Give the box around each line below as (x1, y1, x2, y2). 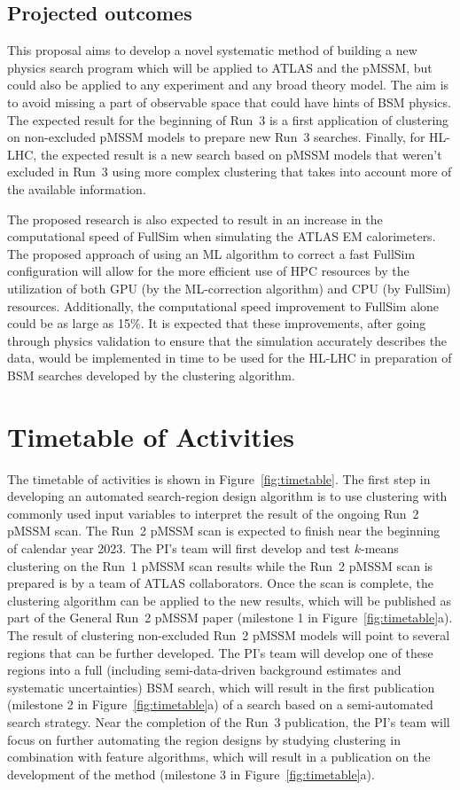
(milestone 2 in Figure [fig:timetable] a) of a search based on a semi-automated (7, 695, 433, 714)
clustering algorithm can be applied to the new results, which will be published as (7, 591, 452, 609)
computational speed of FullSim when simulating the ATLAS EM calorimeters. (7, 227, 436, 246)
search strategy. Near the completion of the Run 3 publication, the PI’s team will (7, 712, 450, 731)
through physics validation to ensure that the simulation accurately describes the (7, 331, 448, 349)
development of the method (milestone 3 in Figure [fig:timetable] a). (7, 764, 375, 783)
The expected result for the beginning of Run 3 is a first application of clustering (7, 110, 449, 129)
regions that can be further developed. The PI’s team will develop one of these (7, 643, 433, 661)
